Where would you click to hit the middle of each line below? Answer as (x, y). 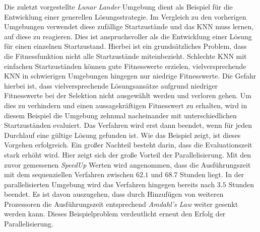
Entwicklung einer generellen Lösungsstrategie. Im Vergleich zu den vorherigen (125, 16)
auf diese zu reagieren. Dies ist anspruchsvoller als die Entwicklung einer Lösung (128, 36)
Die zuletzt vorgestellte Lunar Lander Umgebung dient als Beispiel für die (118, 7)
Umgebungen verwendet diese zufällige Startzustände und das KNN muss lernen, (129, 26)
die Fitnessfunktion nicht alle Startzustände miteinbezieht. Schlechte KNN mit (125, 56)
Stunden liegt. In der (212, 174)
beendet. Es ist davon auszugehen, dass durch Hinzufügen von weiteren (114, 194)
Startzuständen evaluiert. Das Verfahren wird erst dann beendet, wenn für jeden (128, 125)
